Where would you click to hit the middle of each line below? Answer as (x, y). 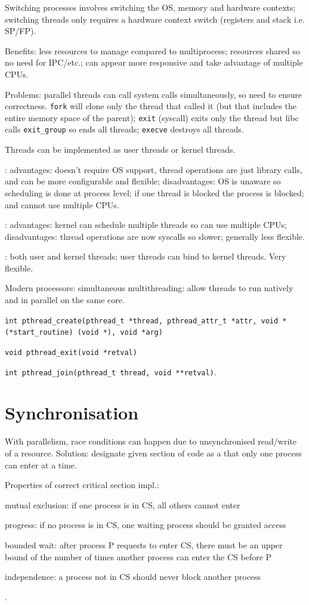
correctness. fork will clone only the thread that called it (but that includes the (151, 106)
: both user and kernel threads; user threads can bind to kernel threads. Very (146, 256)
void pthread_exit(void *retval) (71, 352)
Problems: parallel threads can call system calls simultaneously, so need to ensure (154, 94)
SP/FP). (21, 31)
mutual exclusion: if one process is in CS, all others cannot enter (123, 504)
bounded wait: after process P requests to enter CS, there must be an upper (144, 544)
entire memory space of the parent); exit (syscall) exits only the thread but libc (152, 117)
